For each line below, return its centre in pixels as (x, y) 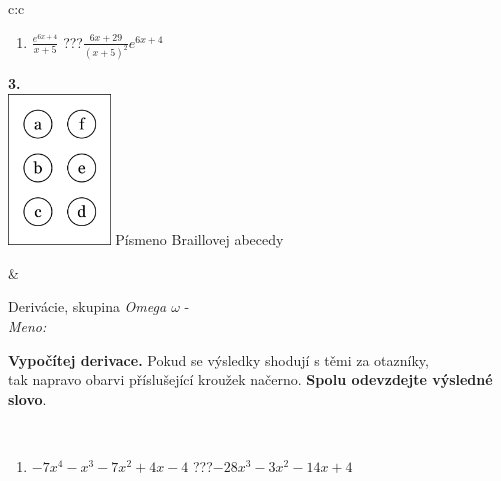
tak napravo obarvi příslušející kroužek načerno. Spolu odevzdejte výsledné (250, 379)
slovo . (27, 398)
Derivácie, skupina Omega (87, 306)
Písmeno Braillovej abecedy (199, 239)
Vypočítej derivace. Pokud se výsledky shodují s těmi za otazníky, (218, 359)
